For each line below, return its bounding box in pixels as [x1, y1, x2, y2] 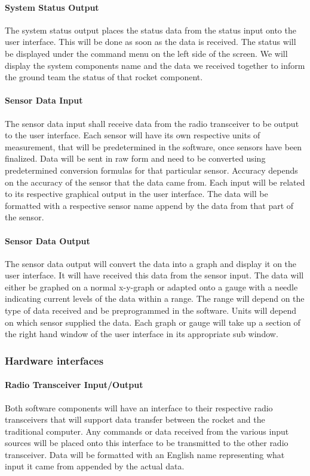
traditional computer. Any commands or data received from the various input [5, 425, 289, 437]
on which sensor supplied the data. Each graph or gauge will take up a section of [5, 316, 300, 328]
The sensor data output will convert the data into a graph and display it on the [5, 257, 297, 269]
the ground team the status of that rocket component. [5, 71, 203, 83]
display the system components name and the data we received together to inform [5, 59, 305, 71]
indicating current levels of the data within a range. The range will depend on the [5, 292, 305, 305]
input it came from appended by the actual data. [5, 460, 185, 472]
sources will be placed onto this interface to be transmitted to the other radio [5, 436, 288, 449]
